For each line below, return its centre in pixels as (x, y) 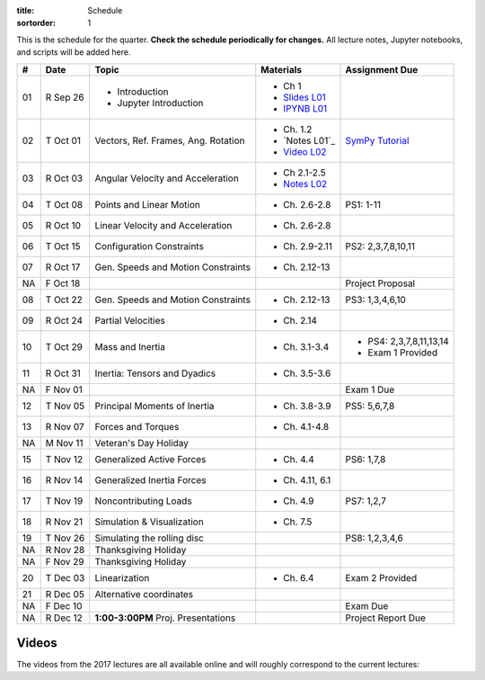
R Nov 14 (64, 479)
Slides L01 (305, 97)
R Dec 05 (65, 594)
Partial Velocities (130, 320)
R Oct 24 (64, 320)
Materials (282, 69)
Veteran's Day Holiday (141, 443)
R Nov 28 (65, 550)
